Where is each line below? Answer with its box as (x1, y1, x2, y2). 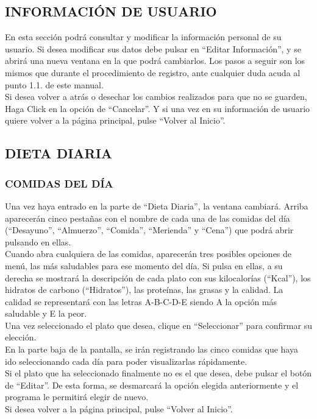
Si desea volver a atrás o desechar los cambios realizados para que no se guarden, (5, 90, 307, 103)
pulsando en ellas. (5, 235, 71, 248)
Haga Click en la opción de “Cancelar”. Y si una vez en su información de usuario (5, 102, 310, 114)
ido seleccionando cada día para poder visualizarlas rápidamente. (5, 354, 248, 367)
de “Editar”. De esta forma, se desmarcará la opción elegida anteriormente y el (5, 378, 299, 391)
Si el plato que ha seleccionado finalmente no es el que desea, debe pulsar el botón (5, 367, 312, 379)
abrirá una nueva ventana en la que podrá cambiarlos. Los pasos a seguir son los (5, 54, 305, 67)
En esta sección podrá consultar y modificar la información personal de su (5, 30, 282, 43)
